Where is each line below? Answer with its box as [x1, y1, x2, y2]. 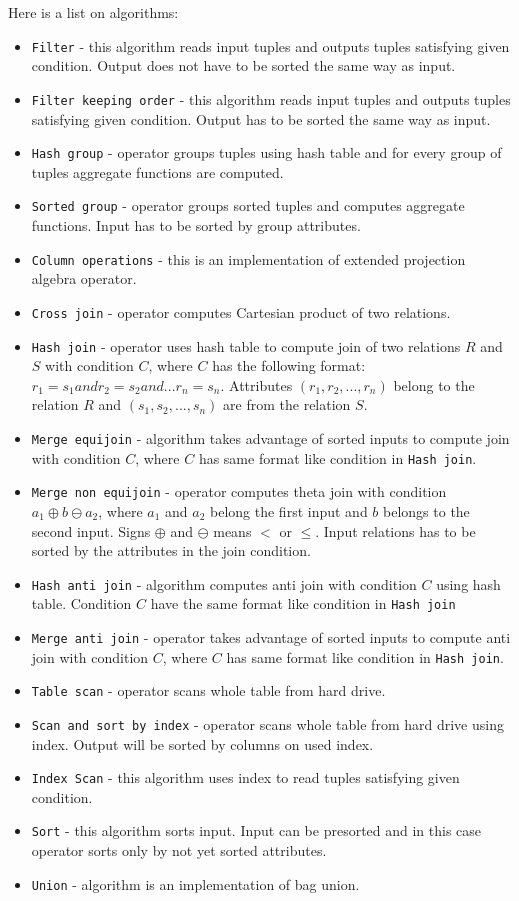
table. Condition [31, 593, 132, 614]
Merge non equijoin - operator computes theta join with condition [31, 481, 447, 502]
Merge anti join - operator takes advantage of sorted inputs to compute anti [31, 627, 511, 647]
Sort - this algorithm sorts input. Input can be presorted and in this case [31, 820, 482, 841]
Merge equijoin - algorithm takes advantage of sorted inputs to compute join [31, 427, 510, 448]
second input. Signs [31, 520, 151, 541]
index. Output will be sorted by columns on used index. [31, 733, 374, 754]
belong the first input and [210, 500, 368, 521]
